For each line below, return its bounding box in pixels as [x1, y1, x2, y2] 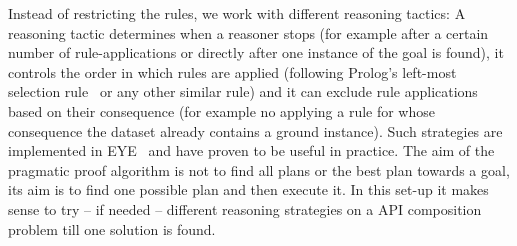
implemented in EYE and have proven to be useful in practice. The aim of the [8, 140, 495, 161]
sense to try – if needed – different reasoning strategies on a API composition [8, 198, 482, 219]
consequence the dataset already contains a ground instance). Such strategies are [8, 120, 503, 141]
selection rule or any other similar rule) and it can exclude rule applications [8, 81, 478, 102]
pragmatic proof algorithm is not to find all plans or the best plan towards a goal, [8, 159, 510, 180]
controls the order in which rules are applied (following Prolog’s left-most [8, 61, 457, 82]
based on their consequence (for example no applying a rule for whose [8, 100, 435, 121]
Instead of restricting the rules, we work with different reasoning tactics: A [8, 3, 466, 23]
